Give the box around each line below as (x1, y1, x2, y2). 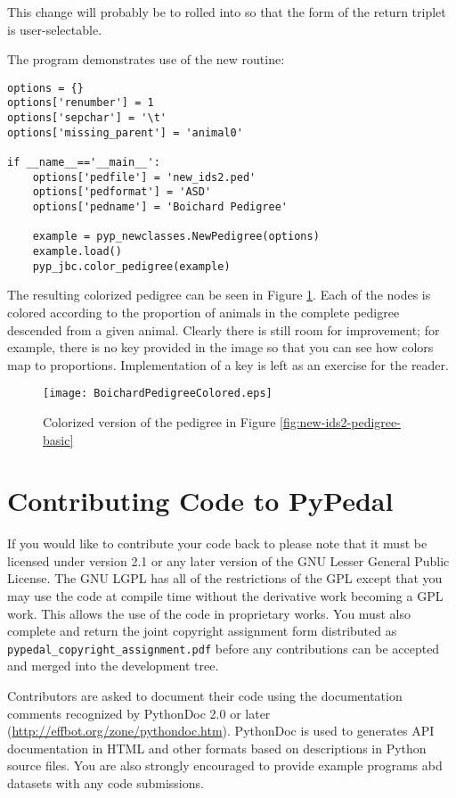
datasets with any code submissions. (7, 774, 204, 793)
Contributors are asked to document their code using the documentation (7, 687, 403, 705)
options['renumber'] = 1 (7, 96, 154, 110)
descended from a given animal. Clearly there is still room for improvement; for (7, 320, 440, 339)
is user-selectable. (7, 20, 102, 38)
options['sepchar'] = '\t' (7, 111, 167, 125)
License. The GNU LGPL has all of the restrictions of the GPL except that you (7, 569, 443, 588)
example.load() (32, 245, 122, 258)
